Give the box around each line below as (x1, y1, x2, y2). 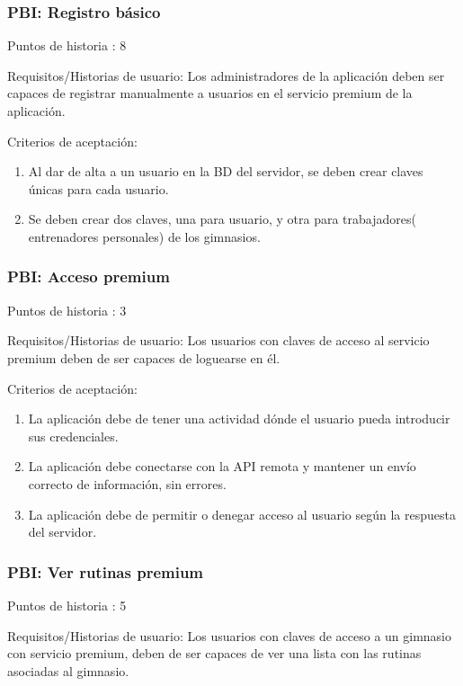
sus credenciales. (28, 426, 119, 445)
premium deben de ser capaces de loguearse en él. (7, 348, 280, 367)
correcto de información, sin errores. (28, 474, 227, 493)
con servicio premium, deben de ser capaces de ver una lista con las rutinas (7, 644, 422, 663)
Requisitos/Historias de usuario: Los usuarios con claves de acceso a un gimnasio (7, 626, 452, 645)
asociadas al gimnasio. (7, 661, 129, 680)
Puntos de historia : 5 (7, 595, 127, 614)
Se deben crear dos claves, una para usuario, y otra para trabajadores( (28, 209, 416, 228)
